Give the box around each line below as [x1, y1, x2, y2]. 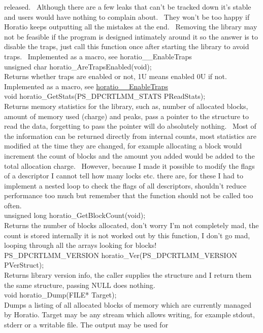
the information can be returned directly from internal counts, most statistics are [4, 130, 256, 141]
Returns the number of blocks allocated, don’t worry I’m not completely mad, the [4, 220, 259, 231]
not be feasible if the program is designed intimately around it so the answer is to [4, 31, 258, 42]
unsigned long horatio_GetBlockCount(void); [4, 210, 146, 220]
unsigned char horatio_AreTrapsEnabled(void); [4, 61, 152, 71]
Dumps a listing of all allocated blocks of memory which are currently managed [4, 299, 252, 310]
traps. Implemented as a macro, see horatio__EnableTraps [4, 51, 192, 61]
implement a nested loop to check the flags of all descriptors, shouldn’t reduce [4, 180, 247, 191]
